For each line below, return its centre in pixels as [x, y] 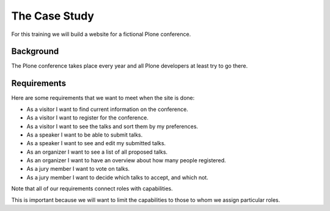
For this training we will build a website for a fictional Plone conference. [101, 34]
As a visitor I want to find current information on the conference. [108, 109]
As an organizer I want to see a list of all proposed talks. [97, 152]
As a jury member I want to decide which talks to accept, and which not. [118, 177]
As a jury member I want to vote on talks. [78, 169]
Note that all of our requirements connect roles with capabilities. [92, 188]
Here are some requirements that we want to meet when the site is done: [103, 98]
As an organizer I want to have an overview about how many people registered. [126, 160]
